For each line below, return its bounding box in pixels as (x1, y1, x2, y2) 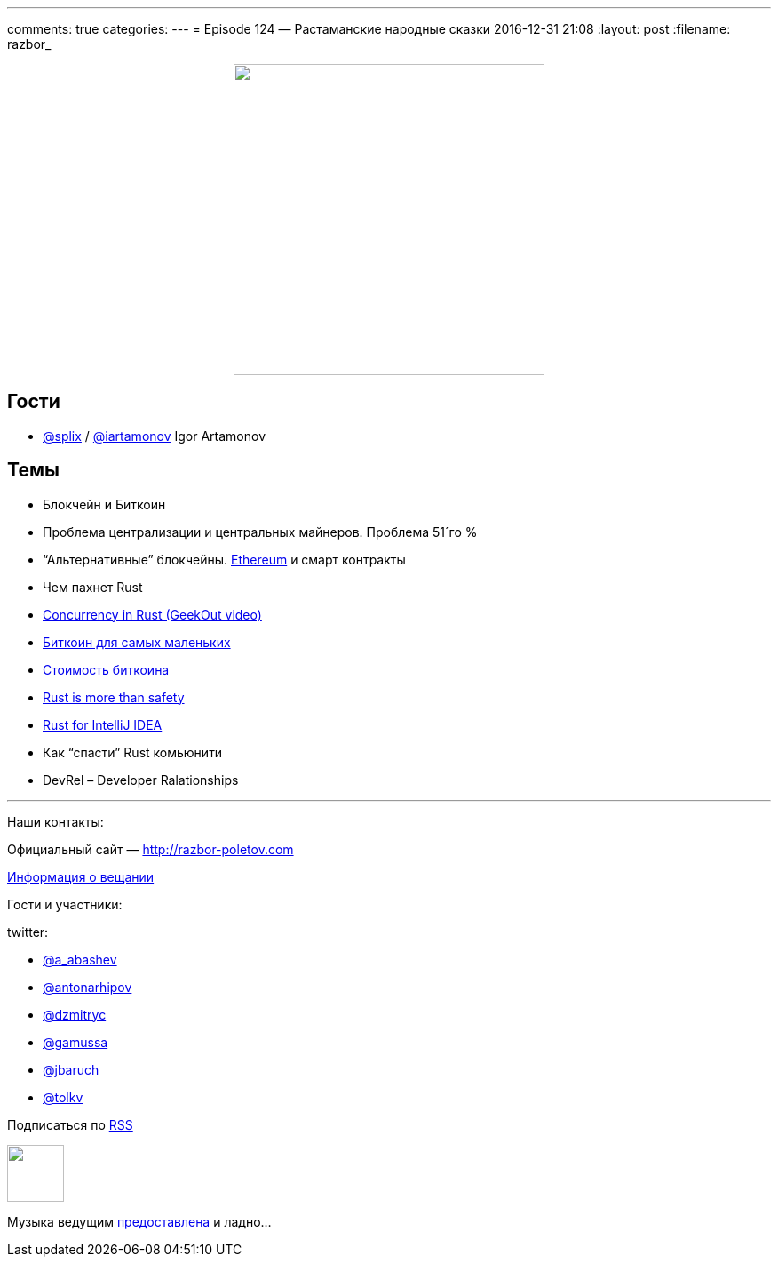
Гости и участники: (7, 896, 123, 912)
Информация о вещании (7, 868, 155, 884)
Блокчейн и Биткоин (43, 496, 166, 512)
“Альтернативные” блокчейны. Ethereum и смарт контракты (43, 551, 406, 567)
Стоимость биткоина (43, 661, 170, 677)
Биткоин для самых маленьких (43, 634, 231, 650)
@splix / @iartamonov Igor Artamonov (43, 428, 266, 444)
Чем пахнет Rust (43, 579, 143, 595)
